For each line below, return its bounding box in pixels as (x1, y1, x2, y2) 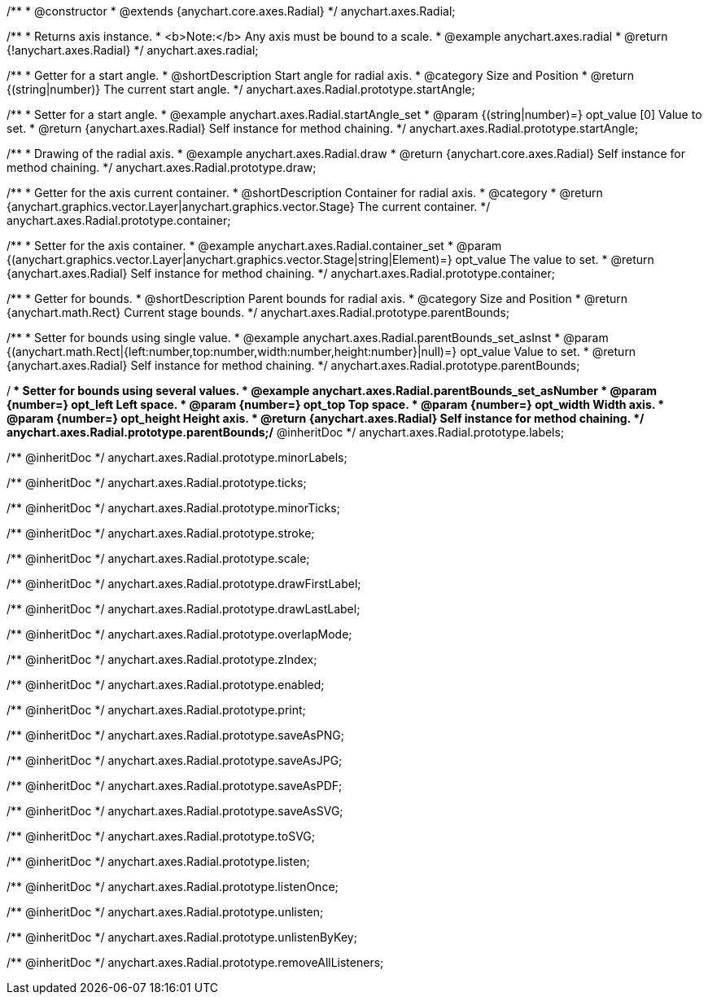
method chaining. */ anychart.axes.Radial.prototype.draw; (7, 160, 317, 174)
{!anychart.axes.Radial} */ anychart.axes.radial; (7, 43, 259, 57)
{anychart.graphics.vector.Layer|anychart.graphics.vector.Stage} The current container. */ (7, 200, 491, 213)
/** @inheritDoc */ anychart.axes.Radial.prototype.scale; (7, 551, 310, 565)
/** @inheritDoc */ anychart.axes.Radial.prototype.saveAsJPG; (7, 753, 343, 767)
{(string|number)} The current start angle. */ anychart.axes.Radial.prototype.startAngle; (7, 82, 475, 96)
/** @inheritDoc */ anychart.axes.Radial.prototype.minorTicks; (7, 501, 340, 515)
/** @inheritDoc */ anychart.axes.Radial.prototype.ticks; (7, 476, 307, 490)
